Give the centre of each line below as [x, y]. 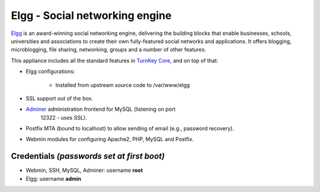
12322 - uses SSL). [64, 117]
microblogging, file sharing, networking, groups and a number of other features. [109, 50]
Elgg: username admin [54, 178]
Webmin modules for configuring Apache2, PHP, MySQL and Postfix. [110, 139]
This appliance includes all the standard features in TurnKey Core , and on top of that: [115, 60]
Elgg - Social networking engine [91, 15]
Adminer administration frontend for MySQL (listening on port [101, 109]
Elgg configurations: [50, 72]
